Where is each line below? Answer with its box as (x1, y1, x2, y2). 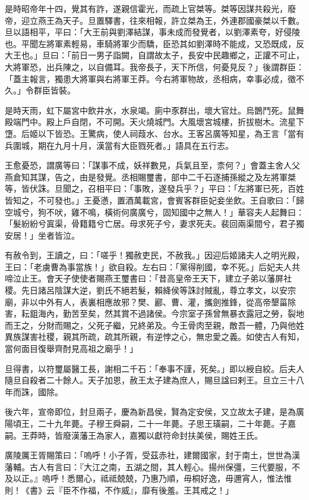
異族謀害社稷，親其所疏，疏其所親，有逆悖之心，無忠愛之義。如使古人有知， (5, 330, 304, 343)
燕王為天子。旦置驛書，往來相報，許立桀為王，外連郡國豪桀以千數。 (37, 14, 304, 26)
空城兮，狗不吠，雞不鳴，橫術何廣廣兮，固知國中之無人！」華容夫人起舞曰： (5, 205, 304, 218)
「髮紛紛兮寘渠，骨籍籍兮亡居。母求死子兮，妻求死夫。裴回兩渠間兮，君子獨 (5, 217, 304, 230)
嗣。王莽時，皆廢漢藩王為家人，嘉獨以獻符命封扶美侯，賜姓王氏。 (5, 429, 263, 441)
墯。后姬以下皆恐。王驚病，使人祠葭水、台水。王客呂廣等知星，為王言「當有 (5, 127, 304, 139)
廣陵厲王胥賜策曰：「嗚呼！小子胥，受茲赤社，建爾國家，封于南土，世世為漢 (5, 449, 300, 461)
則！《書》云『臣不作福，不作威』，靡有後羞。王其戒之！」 (5, 483, 234, 496)
